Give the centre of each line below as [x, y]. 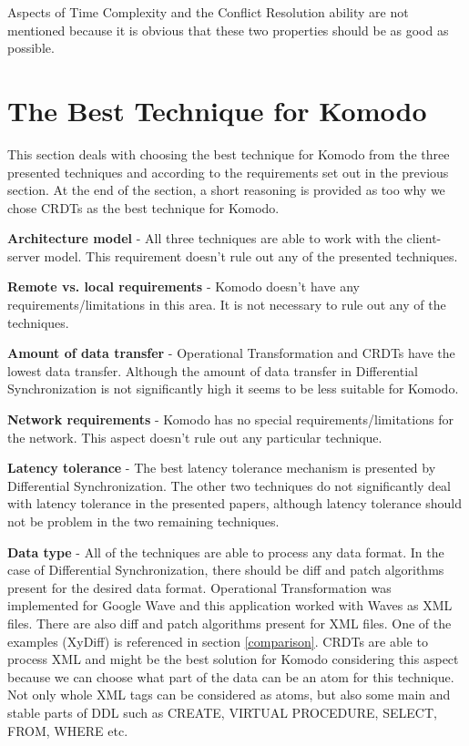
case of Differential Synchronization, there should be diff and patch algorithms [226, 570]
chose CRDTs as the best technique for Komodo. [143, 207]
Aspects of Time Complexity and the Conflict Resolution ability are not [208, 12]
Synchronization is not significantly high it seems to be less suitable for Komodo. [233, 388]
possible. [31, 48]
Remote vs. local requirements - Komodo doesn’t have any [184, 286]
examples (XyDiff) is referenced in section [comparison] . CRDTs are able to [218, 641]
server [24, 255]
